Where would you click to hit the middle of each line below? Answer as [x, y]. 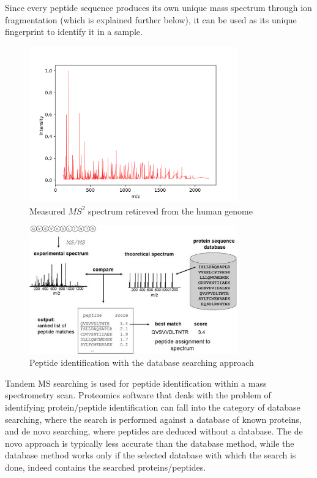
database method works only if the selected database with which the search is [151, 455]
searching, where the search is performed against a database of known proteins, [153, 419]
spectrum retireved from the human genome [170, 211]
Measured [47, 211]
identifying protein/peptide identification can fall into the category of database [153, 407]
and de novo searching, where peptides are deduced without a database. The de [154, 431]
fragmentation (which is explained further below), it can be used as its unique [151, 19]
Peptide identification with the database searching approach [142, 362]
